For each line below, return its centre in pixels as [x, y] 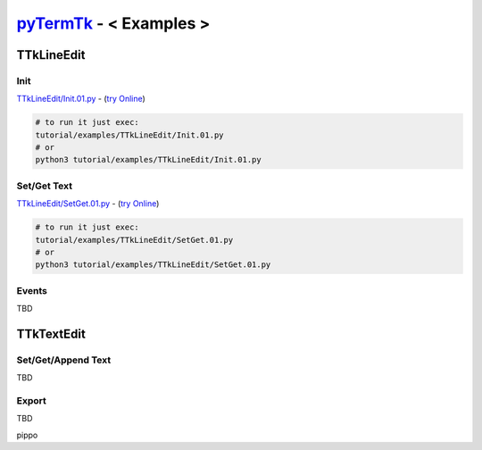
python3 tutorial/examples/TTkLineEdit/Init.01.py [149, 160]
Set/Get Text [45, 186]
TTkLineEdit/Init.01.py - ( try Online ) [81, 99]
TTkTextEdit [51, 333]
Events [32, 290]
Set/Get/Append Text [64, 360]
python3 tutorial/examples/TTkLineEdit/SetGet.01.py [153, 265]
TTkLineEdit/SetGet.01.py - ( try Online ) [88, 204]
